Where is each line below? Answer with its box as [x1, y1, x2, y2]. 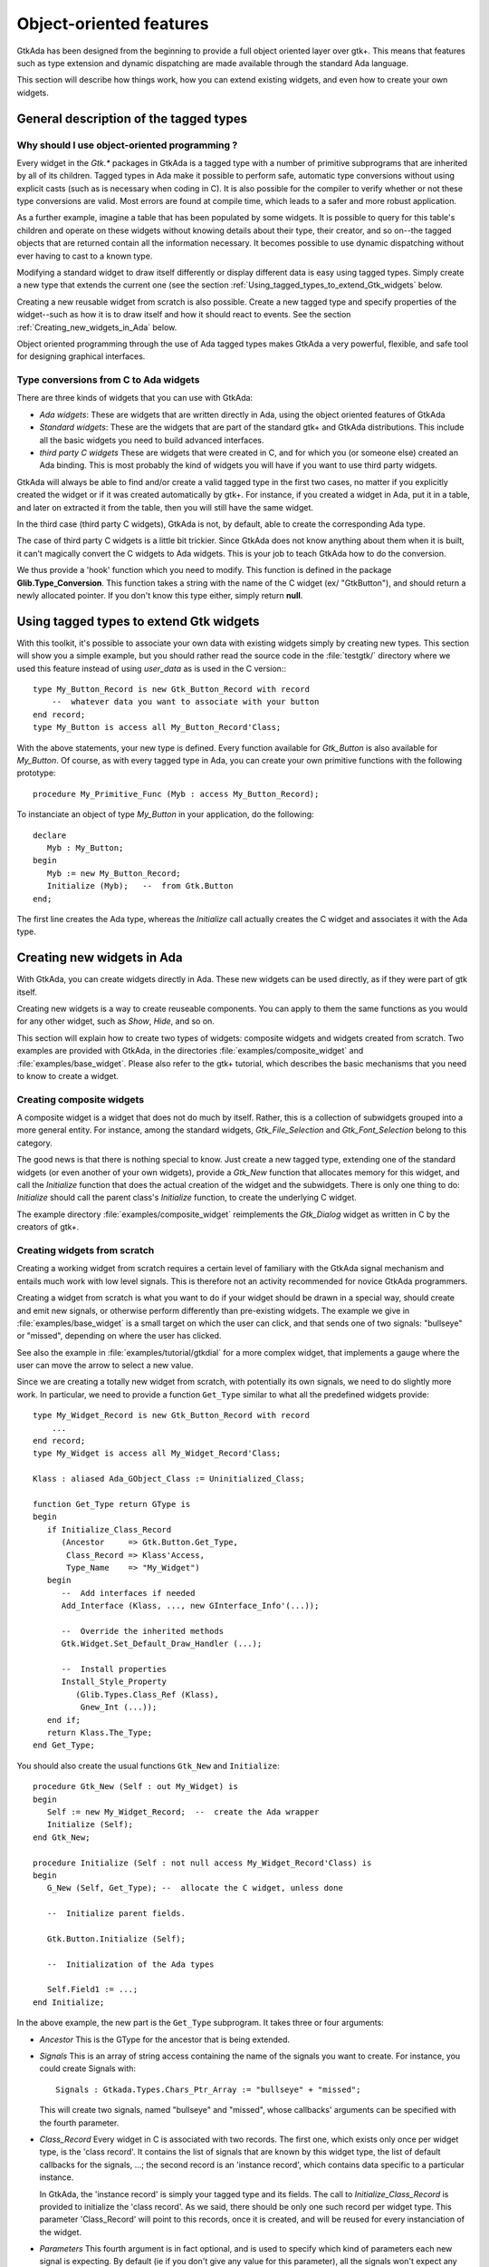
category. [16, 1137, 53, 1148]
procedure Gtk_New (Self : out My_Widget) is [33, 1782, 239, 1792]
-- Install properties [61, 1664, 168, 1675]
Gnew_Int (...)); [80, 1702, 158, 1713]
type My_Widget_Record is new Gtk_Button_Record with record [33, 1410, 310, 1421]
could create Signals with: [39, 2063, 136, 2074]
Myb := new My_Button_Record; [46, 868, 181, 879]
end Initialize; [33, 1997, 105, 2008]
